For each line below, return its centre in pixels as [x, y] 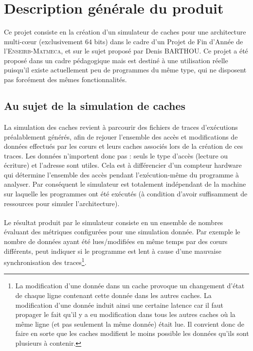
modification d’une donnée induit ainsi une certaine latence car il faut [119, 305]
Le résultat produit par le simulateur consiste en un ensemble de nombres [114, 222]
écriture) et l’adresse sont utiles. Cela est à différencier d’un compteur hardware [123, 165]
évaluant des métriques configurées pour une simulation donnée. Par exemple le [122, 232]
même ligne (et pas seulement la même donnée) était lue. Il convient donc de [130, 324]
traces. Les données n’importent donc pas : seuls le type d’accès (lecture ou [116, 155]
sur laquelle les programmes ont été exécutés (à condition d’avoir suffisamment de [126, 194]
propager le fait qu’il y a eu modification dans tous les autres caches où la [125, 314]
